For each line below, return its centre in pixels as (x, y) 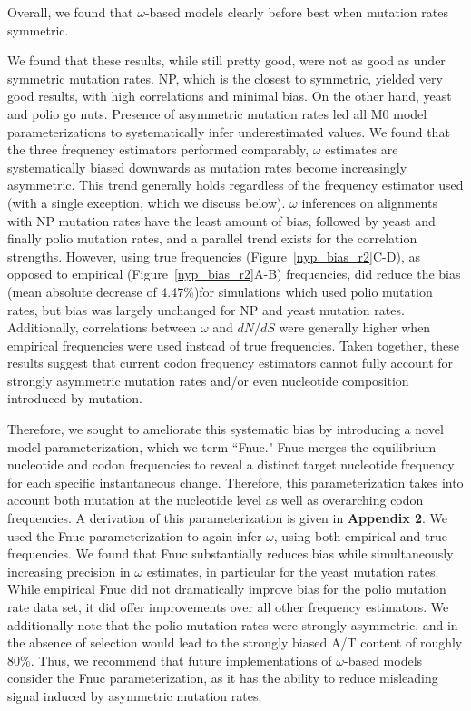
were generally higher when (355, 327)
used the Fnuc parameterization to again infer (135, 535)
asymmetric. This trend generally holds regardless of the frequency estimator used (235, 185)
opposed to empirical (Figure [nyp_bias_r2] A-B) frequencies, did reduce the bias (234, 274)
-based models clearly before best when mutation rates (296, 12)
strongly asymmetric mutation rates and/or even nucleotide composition (208, 380)
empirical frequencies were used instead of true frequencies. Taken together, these (233, 345)
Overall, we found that (70, 12)
